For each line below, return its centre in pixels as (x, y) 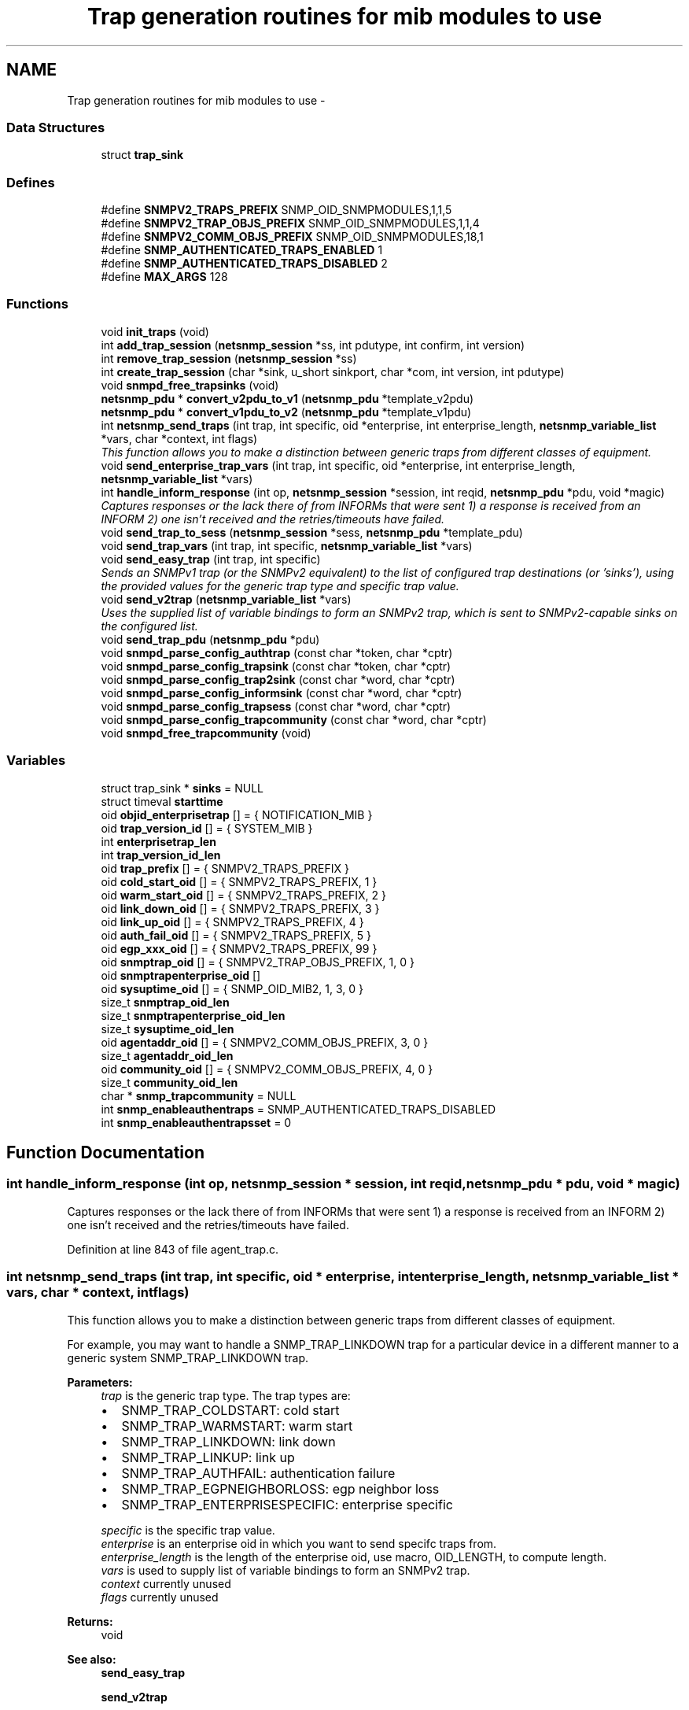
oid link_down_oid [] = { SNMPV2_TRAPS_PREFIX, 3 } (240, 908)
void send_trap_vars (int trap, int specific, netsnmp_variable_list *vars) (287, 545)
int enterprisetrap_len (158, 841)
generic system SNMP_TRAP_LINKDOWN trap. (188, 1357)
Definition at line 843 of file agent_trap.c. (173, 1249)
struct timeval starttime (162, 801)
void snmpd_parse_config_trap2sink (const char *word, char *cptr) (278, 679)
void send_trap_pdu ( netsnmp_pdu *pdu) (210, 639)
